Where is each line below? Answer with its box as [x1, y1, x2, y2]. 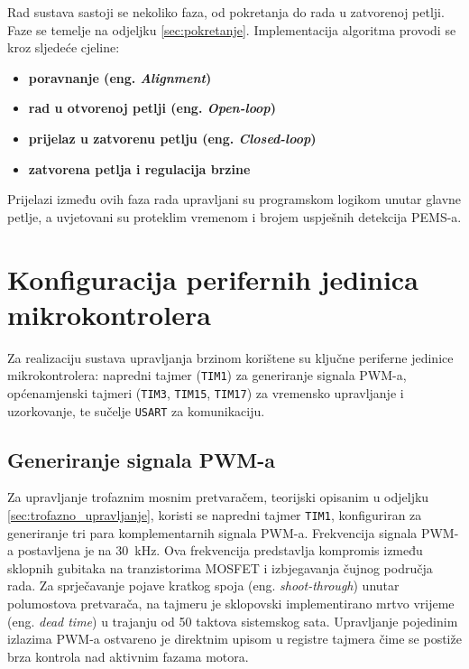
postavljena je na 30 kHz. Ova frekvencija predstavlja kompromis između [17, 541, 423, 560]
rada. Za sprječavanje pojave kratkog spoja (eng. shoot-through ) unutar [7, 576, 400, 595]
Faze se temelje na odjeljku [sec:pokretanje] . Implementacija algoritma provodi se [7, 20, 456, 39]
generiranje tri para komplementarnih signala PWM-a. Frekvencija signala [7, 523, 418, 542]
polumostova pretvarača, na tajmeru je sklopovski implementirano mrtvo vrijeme [7, 594, 455, 613]
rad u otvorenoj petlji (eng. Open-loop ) [28, 98, 276, 117]
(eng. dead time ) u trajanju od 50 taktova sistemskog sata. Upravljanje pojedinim [7, 611, 458, 630]
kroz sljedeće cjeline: [7, 38, 120, 57]
